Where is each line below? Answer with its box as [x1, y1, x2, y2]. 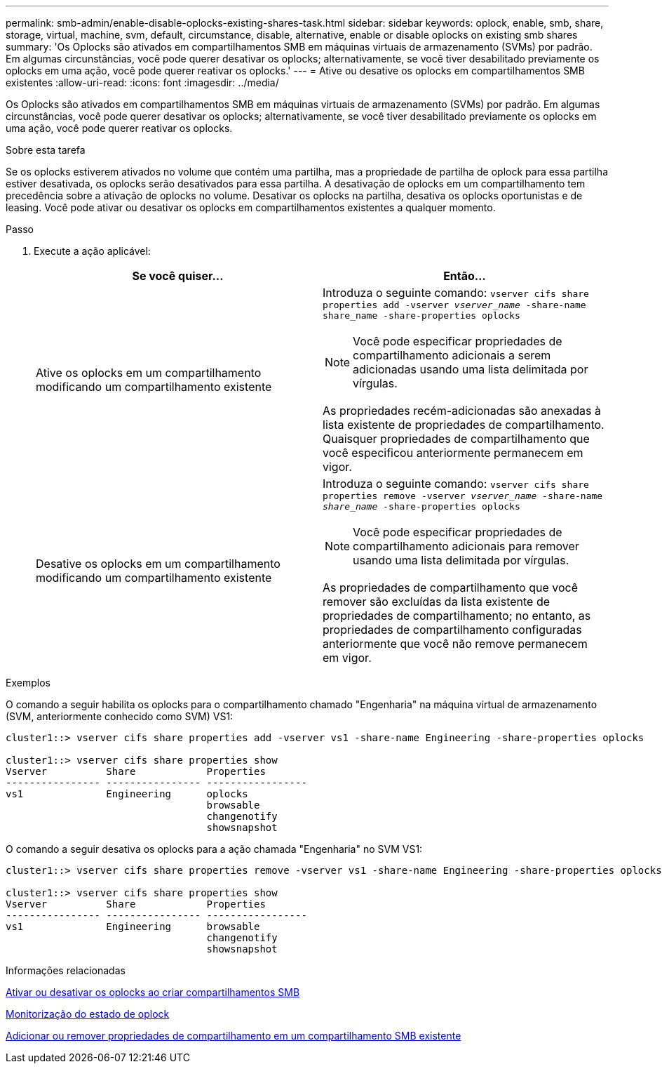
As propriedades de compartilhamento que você [323, 580, 578, 595]
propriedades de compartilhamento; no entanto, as [323, 609, 591, 623]
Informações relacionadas [6, 964, 126, 976]
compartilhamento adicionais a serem [353, 348, 551, 362]
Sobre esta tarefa [6, 144, 86, 156]
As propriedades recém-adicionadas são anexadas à [323, 404, 601, 418]
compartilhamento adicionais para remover [353, 539, 579, 553]
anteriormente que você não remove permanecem [323, 637, 588, 651]
